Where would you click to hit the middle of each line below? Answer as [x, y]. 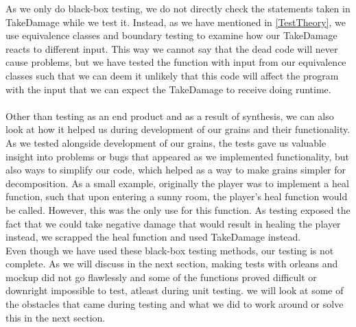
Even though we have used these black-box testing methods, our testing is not [170, 250]
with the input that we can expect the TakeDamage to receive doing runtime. [168, 89]
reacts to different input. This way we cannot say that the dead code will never [172, 48]
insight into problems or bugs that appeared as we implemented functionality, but [177, 156]
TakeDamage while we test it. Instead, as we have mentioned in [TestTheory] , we [176, 22]
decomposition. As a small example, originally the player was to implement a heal [177, 183]
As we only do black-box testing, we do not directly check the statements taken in [178, 8]
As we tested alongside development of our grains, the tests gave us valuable [166, 142]
